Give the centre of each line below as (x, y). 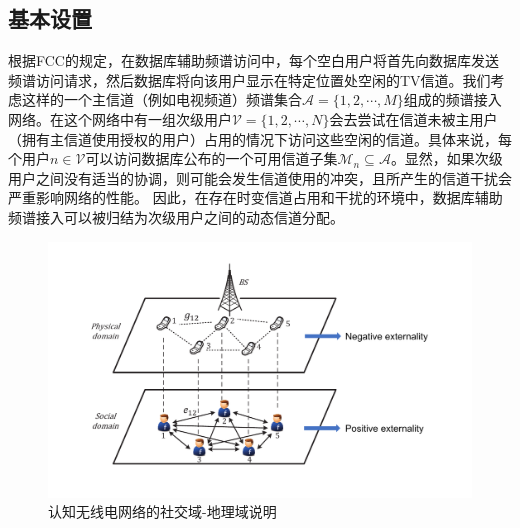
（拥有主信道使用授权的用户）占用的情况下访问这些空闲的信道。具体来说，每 (260, 138)
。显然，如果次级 (446, 158)
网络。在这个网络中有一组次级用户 (120, 118)
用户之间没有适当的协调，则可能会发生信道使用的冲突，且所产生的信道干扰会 (260, 177)
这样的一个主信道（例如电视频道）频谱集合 (161, 99)
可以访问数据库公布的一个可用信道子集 (211, 158)
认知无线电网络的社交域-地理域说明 (162, 511)
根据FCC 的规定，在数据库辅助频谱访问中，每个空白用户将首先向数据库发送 (253, 60)
